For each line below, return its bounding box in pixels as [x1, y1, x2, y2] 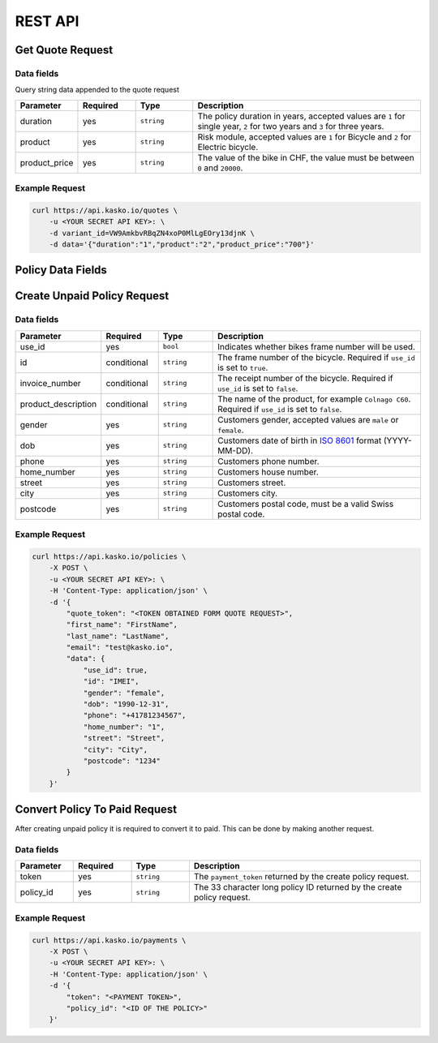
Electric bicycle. [197, 141, 259, 152]
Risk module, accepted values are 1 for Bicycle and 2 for [197, 131, 411, 142]
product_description [19, 398, 97, 410]
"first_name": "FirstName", [66, 620, 178, 629]
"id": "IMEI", [83, 677, 140, 686]
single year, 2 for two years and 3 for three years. [197, 120, 384, 131]
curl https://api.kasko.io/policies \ [32, 552, 187, 561]
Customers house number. [217, 466, 320, 478]
